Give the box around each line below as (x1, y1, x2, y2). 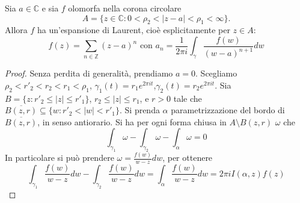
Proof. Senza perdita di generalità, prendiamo (5, 67, 173, 80)
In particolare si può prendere (5, 151, 114, 164)
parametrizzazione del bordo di (171, 104, 285, 116)
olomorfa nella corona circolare (68, 2, 182, 14)
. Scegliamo (195, 67, 237, 80)
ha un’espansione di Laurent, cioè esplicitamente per (37, 23, 230, 36)
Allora (5, 23, 28, 36)
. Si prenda (119, 104, 160, 116)
